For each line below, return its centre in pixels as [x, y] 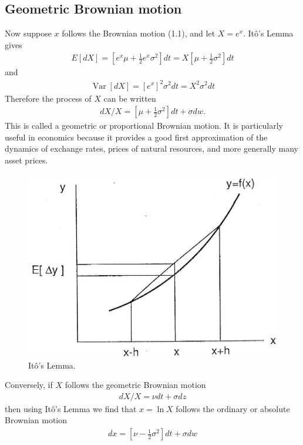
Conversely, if [29, 385]
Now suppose [28, 33]
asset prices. [26, 160]
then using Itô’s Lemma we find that [71, 408]
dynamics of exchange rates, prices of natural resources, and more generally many [151, 148]
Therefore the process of [48, 98]
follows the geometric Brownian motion [135, 385]
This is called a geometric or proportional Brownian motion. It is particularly [144, 126]
